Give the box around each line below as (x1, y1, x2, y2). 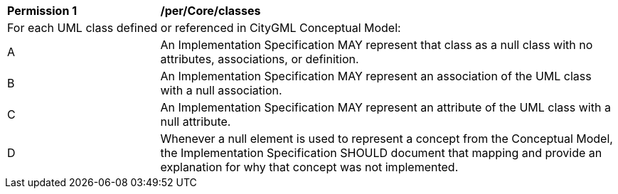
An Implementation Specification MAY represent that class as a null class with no (160, 38, 593, 52)
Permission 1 (7, 4, 78, 18)
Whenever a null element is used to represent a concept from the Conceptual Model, (160, 131, 613, 146)
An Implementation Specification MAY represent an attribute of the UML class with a (160, 100, 611, 114)
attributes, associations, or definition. (160, 52, 359, 66)
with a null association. (160, 83, 282, 97)
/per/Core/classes (160, 4, 261, 18)
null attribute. (160, 114, 231, 129)
